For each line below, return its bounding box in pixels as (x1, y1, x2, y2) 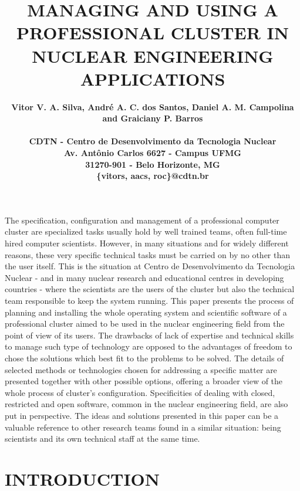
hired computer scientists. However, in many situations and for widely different (5, 237, 289, 249)
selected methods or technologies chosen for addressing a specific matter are (5, 363, 277, 375)
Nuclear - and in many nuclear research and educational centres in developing (5, 271, 284, 283)
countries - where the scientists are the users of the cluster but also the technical (5, 283, 295, 295)
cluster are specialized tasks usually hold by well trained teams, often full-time (5, 225, 287, 238)
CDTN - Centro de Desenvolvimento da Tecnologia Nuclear (29, 135, 277, 147)
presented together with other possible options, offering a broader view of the (5, 375, 283, 387)
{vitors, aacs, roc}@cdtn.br (96, 170, 209, 182)
